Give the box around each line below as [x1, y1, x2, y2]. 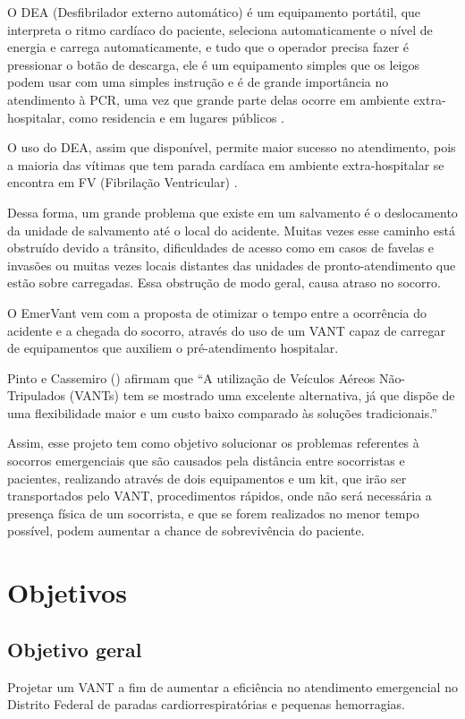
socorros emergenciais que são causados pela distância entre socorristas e [7, 451, 405, 470]
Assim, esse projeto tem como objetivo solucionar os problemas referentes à [7, 433, 419, 452]
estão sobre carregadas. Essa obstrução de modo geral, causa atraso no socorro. [7, 273, 441, 292]
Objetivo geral [7, 635, 142, 663]
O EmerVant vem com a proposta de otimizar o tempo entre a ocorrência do [7, 303, 427, 321]
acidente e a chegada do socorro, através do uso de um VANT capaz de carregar [7, 321, 445, 339]
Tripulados [7, 386, 66, 405]
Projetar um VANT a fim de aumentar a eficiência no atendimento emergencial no [7, 677, 458, 696]
